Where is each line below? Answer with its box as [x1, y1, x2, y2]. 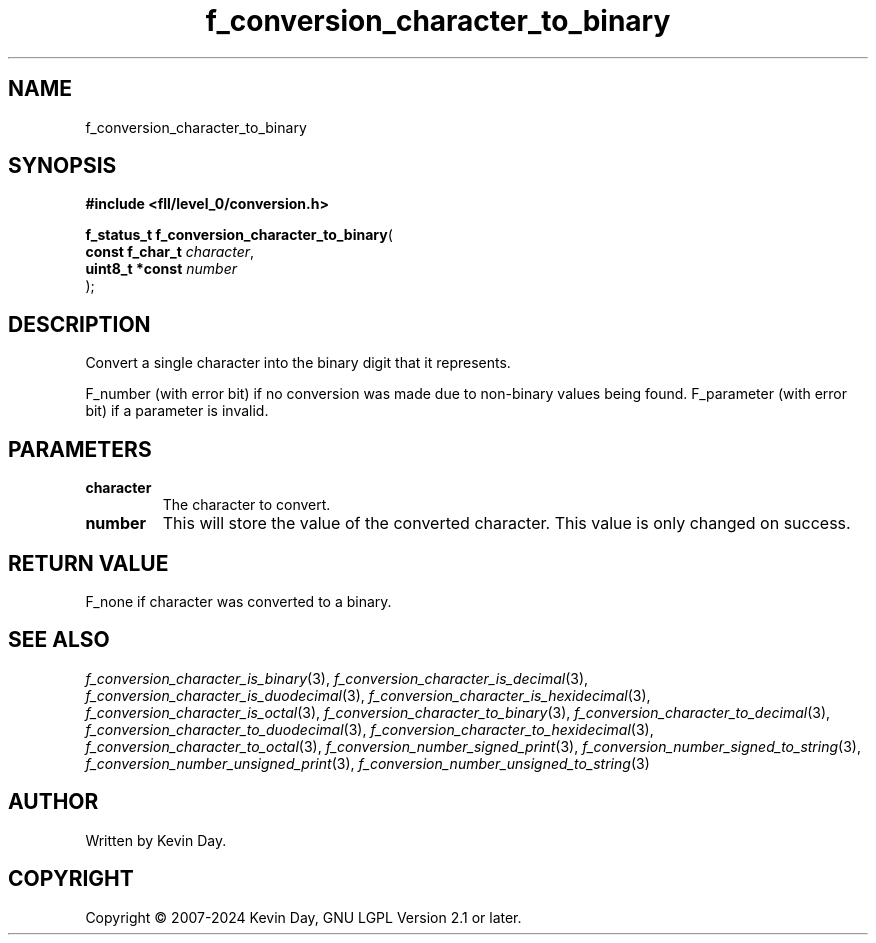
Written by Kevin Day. [85, 831, 227, 849]
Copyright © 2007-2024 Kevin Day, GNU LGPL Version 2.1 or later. [85, 908, 522, 926]
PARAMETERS [8, 436, 152, 462]
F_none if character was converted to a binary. [85, 592, 392, 610]
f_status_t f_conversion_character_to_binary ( [85, 226, 393, 244]
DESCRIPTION [8, 311, 151, 337]
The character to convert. [162, 496, 331, 514]
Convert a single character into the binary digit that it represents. [85, 354, 511, 372]
